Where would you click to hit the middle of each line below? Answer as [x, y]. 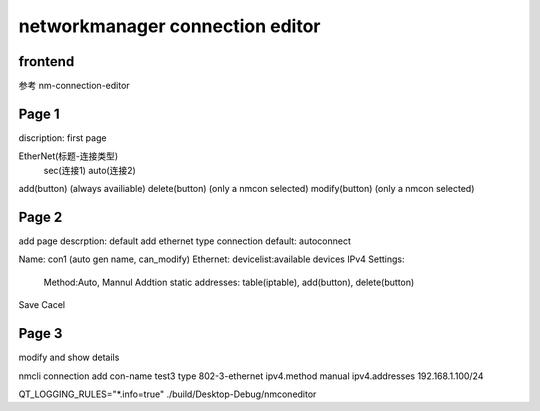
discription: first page [62, 137]
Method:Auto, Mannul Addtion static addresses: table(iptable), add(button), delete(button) [229, 282]
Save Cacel [41, 305]
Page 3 [40, 333]
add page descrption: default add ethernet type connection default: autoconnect [185, 241]
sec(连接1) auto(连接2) [90, 170]
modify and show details [69, 357]
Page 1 [39, 113]
